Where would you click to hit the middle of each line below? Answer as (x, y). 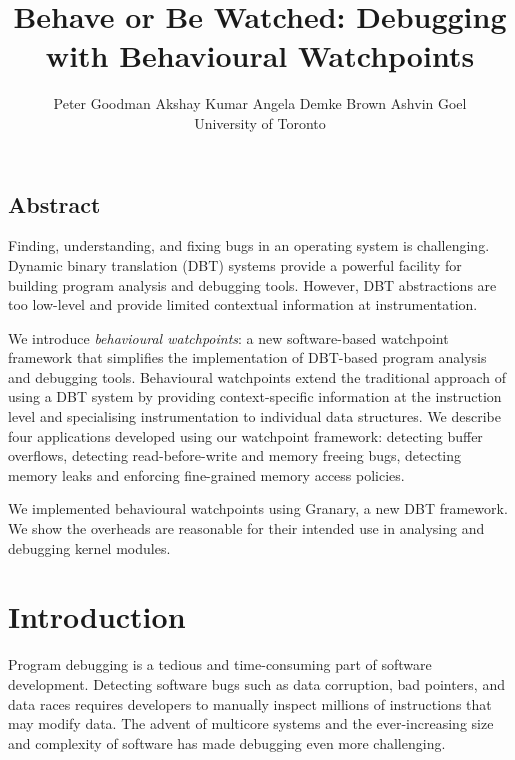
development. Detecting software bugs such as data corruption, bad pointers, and (256, 683)
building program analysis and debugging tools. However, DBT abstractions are (252, 284)
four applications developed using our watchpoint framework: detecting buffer (245, 435)
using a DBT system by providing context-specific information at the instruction (255, 396)
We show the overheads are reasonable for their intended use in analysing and (246, 528)
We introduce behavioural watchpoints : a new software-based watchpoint (228, 337)
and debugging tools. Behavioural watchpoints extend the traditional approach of (257, 376)
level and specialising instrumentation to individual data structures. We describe (254, 416)
